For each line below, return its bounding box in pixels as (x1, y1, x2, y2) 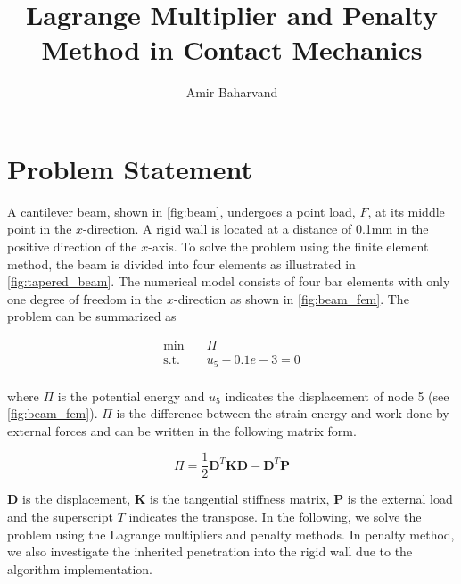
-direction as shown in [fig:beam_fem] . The (173, 289, 409, 308)
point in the (7, 219, 72, 238)
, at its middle (367, 202, 445, 220)
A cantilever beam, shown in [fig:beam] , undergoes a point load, (7, 202, 356, 220)
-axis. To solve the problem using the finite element (148, 237, 429, 256)
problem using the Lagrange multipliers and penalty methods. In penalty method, (7, 524, 455, 543)
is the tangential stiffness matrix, (150, 489, 330, 508)
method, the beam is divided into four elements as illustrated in (7, 254, 356, 273)
